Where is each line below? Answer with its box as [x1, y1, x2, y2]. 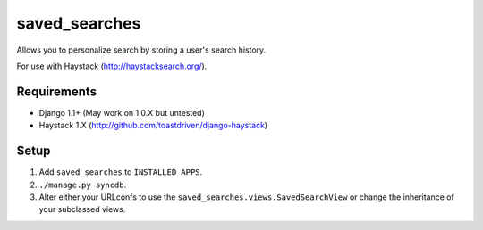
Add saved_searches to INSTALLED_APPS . [38, 167, 203, 177]
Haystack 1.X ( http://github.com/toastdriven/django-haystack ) [38, 120, 268, 131]
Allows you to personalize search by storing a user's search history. [16, 45, 267, 55]
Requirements [16, 84, 97, 99]
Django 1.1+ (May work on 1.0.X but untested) [38, 107, 206, 118]
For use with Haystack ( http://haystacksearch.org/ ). [16, 61, 208, 71]
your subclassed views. [38, 204, 126, 215]
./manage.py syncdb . [38, 179, 127, 190]
